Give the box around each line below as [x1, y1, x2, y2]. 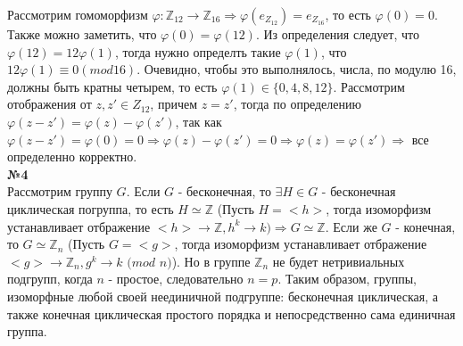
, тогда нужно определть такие [114, 42, 281, 61]
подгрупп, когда [7, 269, 93, 288]
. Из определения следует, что [255, 25, 419, 43]
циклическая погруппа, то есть [7, 199, 174, 218]
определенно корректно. [7, 147, 137, 166]
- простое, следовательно [108, 269, 244, 288]
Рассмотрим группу [7, 182, 112, 201]
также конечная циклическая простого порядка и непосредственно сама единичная [7, 304, 456, 323]
